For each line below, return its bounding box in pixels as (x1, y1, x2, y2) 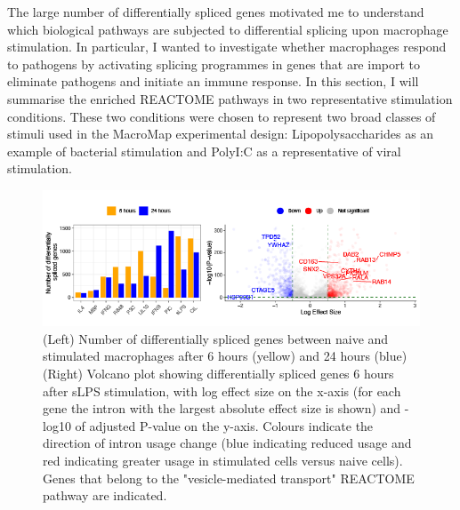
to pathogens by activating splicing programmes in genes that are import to (7, 54, 421, 73)
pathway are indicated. (43, 486, 167, 505)
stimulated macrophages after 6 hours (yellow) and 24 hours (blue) (43, 347, 408, 365)
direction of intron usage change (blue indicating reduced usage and (43, 434, 412, 452)
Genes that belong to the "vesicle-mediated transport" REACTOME (43, 468, 415, 487)
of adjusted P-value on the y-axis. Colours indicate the (75, 416, 374, 434)
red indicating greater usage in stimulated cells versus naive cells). (43, 450, 403, 469)
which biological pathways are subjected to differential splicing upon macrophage (7, 20, 448, 38)
